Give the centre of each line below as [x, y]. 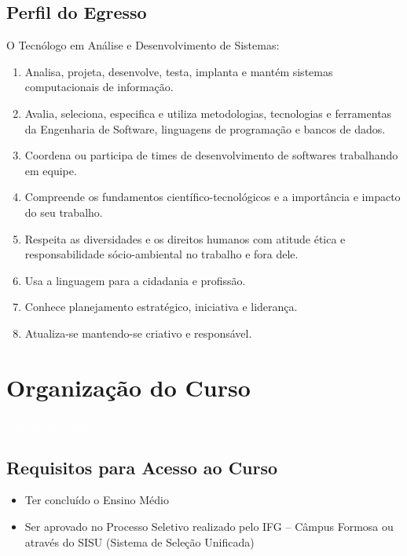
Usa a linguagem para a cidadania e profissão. [135, 280]
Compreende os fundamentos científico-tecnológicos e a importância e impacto [213, 197]
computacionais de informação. [99, 87]
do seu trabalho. [64, 212]
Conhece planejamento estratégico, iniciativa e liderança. [161, 307]
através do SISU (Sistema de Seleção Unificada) [139, 541]
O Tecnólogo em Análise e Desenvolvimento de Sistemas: [143, 45]
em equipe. [51, 170]
